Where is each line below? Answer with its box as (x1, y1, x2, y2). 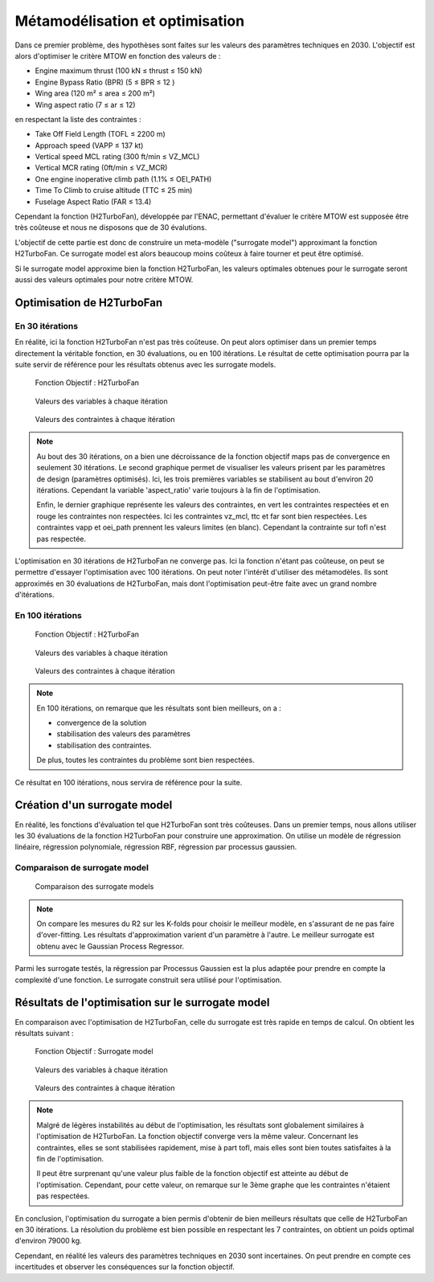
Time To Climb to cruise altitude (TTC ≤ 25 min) (35, 186, 193, 195)
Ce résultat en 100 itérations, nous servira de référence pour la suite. (14, 777, 243, 787)
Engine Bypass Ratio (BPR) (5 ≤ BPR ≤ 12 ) (35, 77, 175, 87)
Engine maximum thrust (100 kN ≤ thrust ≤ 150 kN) (35, 66, 203, 76)
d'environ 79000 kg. (14, 1236, 82, 1246)
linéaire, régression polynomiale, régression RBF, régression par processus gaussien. (14, 842, 297, 852)
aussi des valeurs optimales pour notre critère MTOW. (14, 274, 194, 285)
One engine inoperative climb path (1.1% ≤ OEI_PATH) (35, 174, 212, 184)
